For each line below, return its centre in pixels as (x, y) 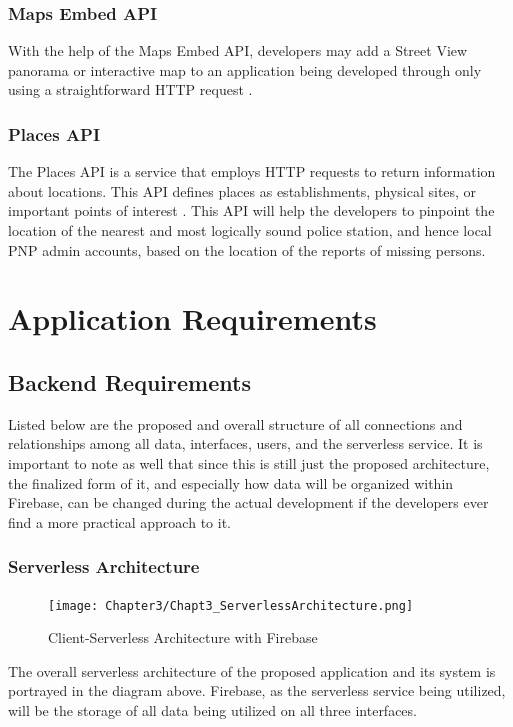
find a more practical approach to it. (119, 521)
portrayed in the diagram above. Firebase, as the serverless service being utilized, (257, 690)
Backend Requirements (129, 381)
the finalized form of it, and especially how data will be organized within (231, 482)
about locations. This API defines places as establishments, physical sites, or (242, 190)
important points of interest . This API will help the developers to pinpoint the (251, 210)
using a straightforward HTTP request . (130, 89)
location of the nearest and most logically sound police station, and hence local (250, 230)
